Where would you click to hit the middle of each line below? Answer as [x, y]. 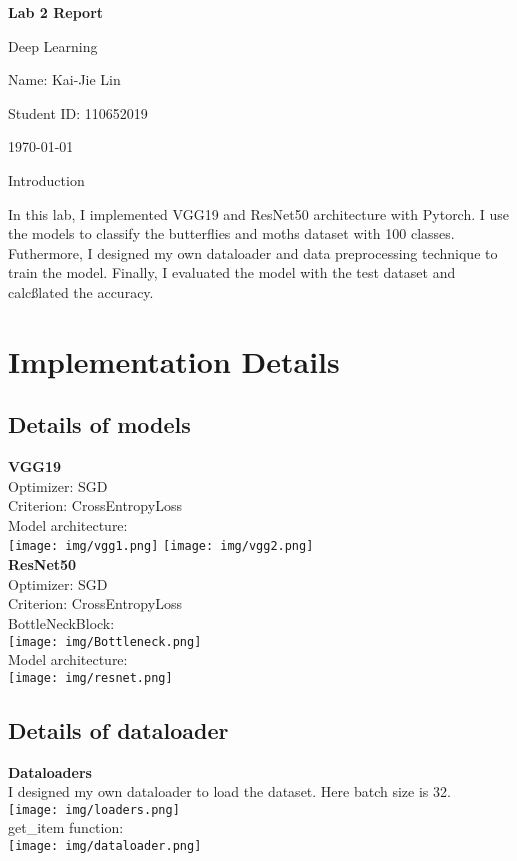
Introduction [46, 179]
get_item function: [66, 827]
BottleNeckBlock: [61, 622]
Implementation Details [174, 360]
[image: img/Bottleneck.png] [105, 641]
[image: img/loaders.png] [94, 809]
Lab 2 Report [56, 12]
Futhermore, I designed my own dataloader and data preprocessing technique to [253, 252]
